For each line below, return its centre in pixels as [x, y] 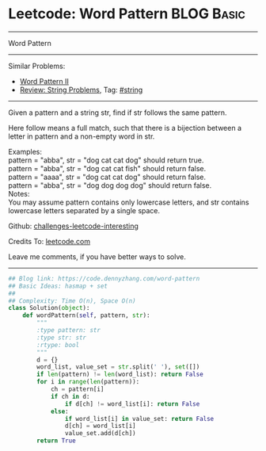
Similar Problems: [37, 66]
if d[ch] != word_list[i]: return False [132, 404]
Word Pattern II [44, 81]
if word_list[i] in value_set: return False [139, 419]
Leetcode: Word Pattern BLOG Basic [127, 14]
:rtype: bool [58, 345]
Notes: [19, 193]
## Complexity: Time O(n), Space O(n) [72, 301]
